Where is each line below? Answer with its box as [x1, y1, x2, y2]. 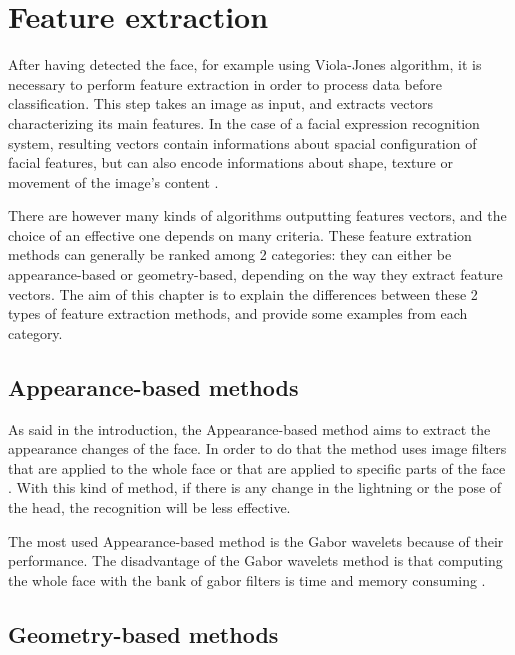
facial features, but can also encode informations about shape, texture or [8, 152, 453, 173]
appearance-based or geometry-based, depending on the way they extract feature [8, 264, 503, 285]
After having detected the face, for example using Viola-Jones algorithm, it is [8, 54, 482, 75]
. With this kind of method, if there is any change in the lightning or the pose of [8, 477, 502, 498]
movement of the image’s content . [8, 171, 219, 192]
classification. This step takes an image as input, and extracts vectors [8, 93, 433, 114]
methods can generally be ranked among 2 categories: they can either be [8, 244, 452, 265]
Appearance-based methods [8, 371, 299, 402]
